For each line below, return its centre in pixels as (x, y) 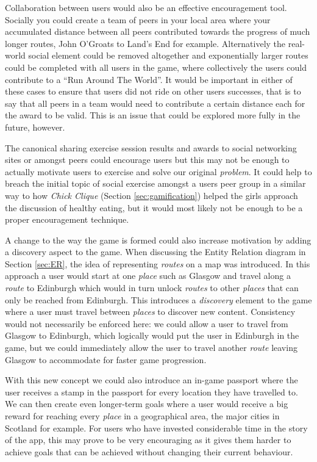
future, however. (35, 127)
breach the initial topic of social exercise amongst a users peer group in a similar (155, 183)
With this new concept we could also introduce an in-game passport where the (151, 380)
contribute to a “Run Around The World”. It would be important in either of (149, 79)
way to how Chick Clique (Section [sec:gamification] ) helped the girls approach (151, 195)
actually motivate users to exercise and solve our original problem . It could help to (158, 171)
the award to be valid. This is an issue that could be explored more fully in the (153, 115)
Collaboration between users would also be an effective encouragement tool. (146, 7)
